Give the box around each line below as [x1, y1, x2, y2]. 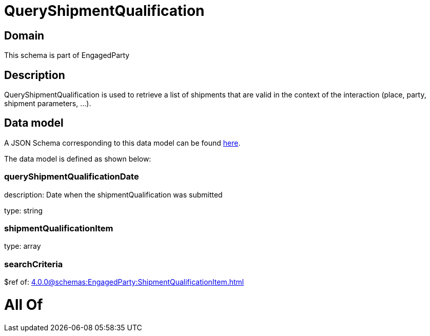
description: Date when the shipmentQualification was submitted [4, 190, 223, 199]
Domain [4, 29, 45, 42]
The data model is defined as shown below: [4, 154, 151, 163]
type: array [4, 242, 41, 251]
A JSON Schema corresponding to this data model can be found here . [4, 138, 241, 147]
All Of [4, 295, 43, 313]
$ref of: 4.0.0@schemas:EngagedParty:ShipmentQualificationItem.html [4, 278, 244, 287]
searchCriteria [4, 259, 63, 269]
